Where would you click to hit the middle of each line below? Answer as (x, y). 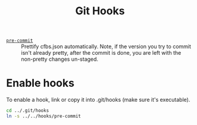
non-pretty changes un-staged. (60, 59)
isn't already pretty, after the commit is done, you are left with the (101, 53)
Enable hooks (40, 83)
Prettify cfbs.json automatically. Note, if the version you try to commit (106, 46)
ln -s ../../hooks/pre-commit (44, 116)
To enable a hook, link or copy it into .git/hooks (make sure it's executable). (98, 100)
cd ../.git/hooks (28, 111)
